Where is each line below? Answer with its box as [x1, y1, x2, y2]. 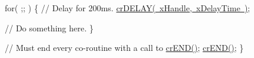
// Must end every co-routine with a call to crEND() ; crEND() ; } [5, 41, 244, 54]
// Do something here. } [5, 21, 94, 34]
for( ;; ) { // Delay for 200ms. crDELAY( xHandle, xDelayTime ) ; [5, 2, 250, 14]
